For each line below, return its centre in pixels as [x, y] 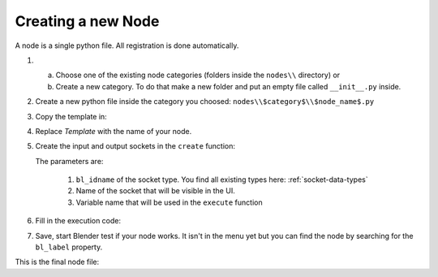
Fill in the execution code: [78, 221]
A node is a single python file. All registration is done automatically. [127, 45]
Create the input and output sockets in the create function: [135, 146]
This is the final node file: [57, 262]
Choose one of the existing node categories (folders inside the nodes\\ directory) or [198, 75]
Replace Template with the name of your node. [114, 131]
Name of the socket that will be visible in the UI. [155, 191]
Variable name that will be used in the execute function [169, 202]
